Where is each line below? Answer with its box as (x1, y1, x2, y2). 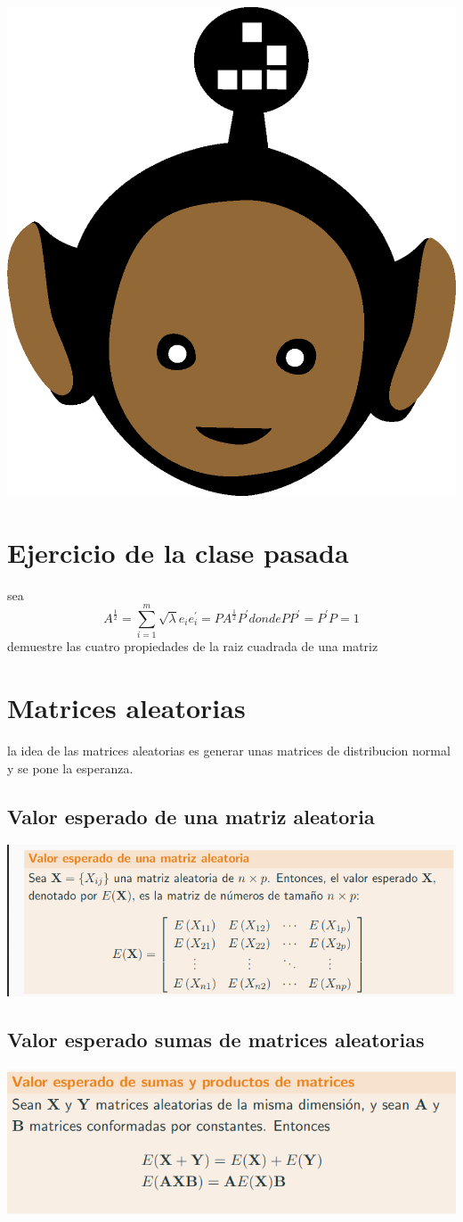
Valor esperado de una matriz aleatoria (7, 802, 375, 830)
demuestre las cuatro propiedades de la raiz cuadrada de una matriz (7, 637, 378, 656)
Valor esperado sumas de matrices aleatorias (7, 1025, 425, 1053)
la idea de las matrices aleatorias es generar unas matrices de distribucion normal (7, 741, 451, 760)
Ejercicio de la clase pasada (7, 533, 349, 570)
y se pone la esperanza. (7, 758, 134, 777)
